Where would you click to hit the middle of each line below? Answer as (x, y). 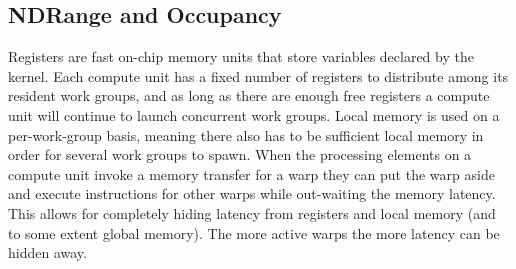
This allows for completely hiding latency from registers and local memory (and (252, 212)
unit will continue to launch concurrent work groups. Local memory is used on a (254, 114)
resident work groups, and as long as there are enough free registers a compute (249, 95)
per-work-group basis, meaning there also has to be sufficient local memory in (246, 134)
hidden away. (47, 252)
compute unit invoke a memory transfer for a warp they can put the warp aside (251, 173)
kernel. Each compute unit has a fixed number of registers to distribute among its (258, 75)
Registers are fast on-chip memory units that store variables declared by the (241, 56)
